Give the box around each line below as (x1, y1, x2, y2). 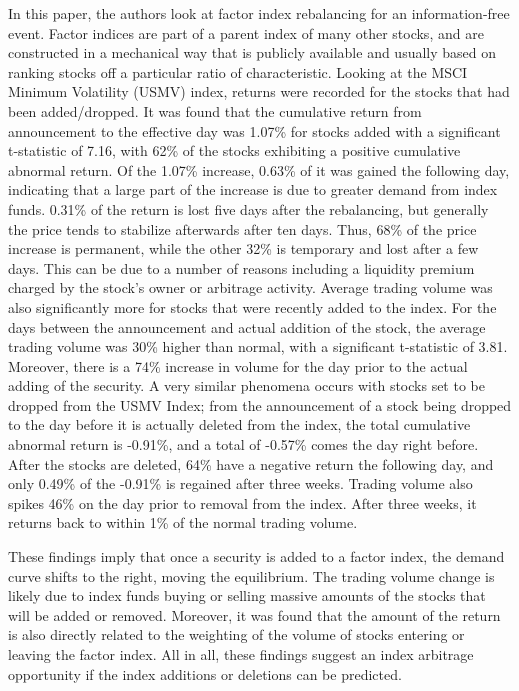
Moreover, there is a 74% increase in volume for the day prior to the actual (8, 355, 468, 376)
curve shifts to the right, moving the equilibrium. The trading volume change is (8, 565, 495, 586)
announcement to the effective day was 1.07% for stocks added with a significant (8, 120, 501, 141)
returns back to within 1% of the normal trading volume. (8, 512, 358, 533)
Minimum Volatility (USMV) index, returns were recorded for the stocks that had (8, 81, 510, 102)
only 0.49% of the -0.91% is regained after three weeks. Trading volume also (8, 473, 473, 494)
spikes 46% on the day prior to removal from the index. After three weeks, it (8, 492, 477, 513)
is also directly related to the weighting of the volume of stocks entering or (8, 624, 465, 645)
